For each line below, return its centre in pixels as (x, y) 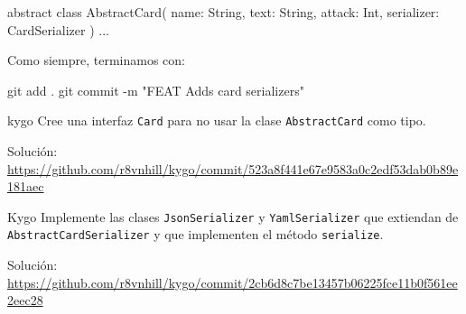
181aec (26, 186)
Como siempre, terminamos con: (96, 60)
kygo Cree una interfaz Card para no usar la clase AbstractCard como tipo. (217, 120)
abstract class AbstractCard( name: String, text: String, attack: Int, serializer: (224, 12)
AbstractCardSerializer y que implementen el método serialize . (196, 234)
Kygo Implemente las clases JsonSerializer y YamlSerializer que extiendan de (233, 216)
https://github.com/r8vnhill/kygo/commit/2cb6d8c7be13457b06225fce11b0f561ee (233, 282)
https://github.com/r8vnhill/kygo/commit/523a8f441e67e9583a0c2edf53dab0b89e (233, 168)
